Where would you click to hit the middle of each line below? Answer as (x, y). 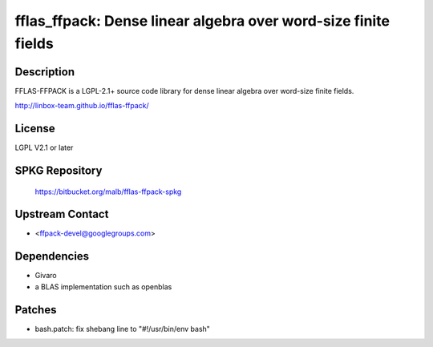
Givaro (46, 276)
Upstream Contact (62, 214)
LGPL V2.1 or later (44, 147)
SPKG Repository (59, 170)
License (35, 129)
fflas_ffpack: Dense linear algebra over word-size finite (202, 21)
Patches (36, 310)
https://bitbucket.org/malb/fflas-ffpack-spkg (108, 192)
